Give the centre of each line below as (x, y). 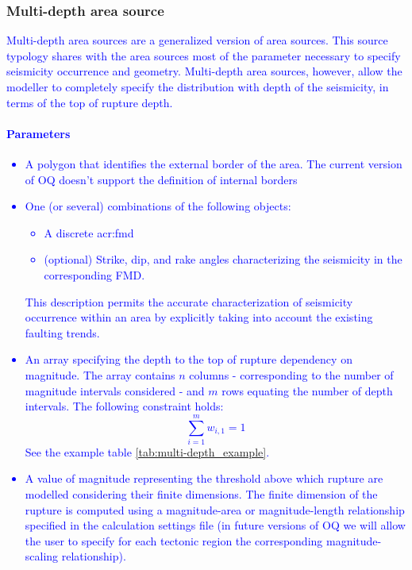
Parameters (39, 133)
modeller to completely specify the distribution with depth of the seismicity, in (198, 87)
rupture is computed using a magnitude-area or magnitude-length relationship (215, 509)
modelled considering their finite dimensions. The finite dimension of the (201, 494)
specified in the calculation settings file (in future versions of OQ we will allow (215, 525)
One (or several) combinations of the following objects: (158, 206)
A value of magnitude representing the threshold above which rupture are (204, 478)
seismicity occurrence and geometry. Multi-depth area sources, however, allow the (204, 71)
